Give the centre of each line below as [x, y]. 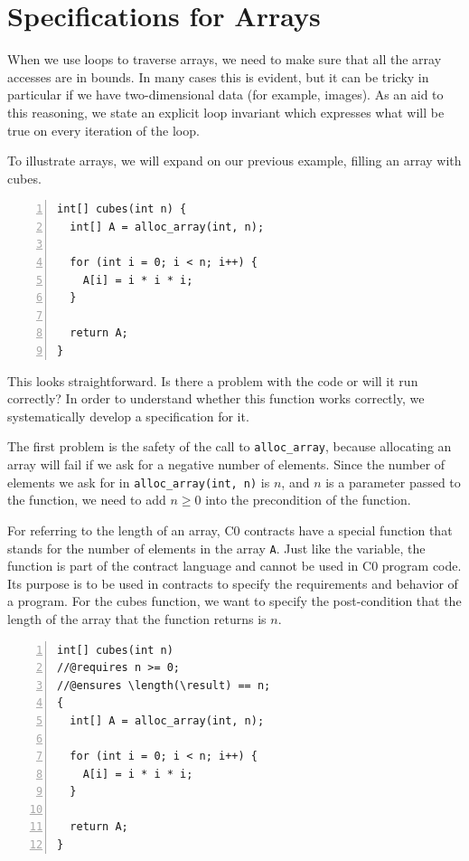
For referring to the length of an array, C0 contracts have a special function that [230, 530]
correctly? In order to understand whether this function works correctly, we [216, 398]
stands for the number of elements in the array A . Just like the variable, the [216, 548]
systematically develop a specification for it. [128, 416]
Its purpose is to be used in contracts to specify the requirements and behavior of [233, 583]
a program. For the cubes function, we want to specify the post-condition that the [234, 601]
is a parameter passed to [393, 482]
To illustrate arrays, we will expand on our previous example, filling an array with [234, 161]
